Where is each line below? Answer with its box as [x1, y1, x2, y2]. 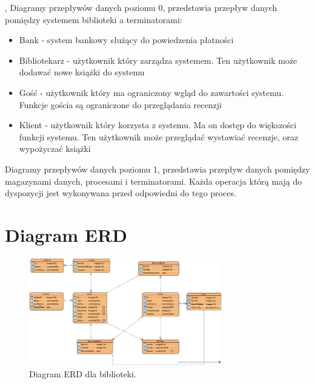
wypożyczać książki [19, 142, 91, 155]
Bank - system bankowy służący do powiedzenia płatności [19, 33, 234, 46]
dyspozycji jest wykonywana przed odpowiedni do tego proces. [5, 187, 236, 199]
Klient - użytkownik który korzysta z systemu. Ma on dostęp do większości [19, 118, 297, 131]
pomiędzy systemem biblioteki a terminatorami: [5, 13, 182, 26]
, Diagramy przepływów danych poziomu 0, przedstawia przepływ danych [5, 1, 277, 13]
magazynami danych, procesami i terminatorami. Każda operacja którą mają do [5, 174, 302, 187]
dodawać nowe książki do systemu [19, 66, 145, 78]
